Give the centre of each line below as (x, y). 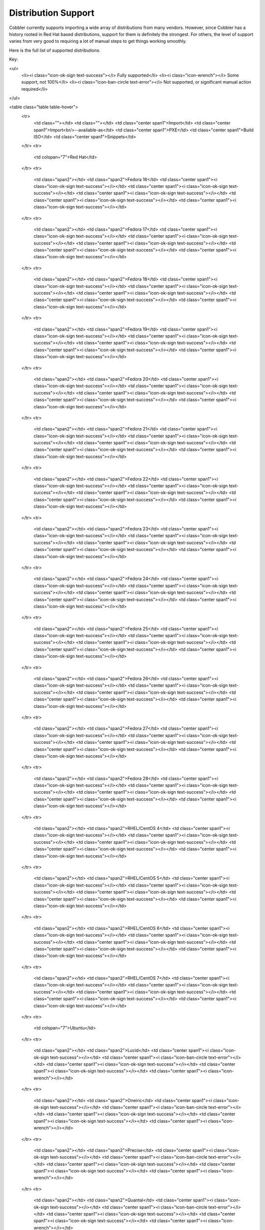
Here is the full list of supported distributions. (55, 50)
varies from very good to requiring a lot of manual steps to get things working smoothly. (98, 41)
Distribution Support (52, 13)
